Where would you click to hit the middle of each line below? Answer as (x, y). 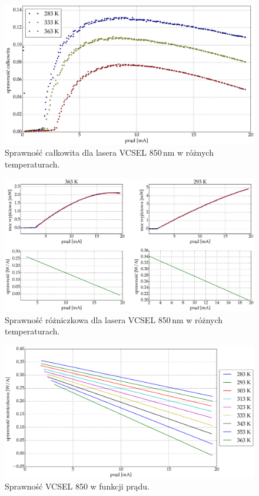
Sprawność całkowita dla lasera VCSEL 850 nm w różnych (109, 152)
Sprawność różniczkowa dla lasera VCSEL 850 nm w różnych (114, 319)
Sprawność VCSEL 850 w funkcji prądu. (77, 486)
